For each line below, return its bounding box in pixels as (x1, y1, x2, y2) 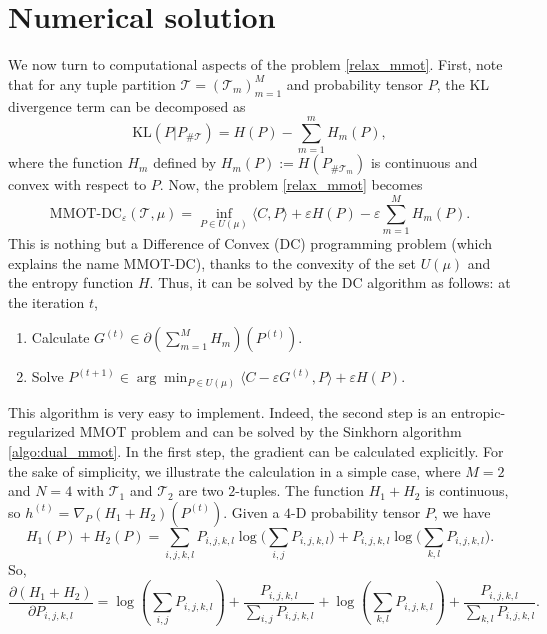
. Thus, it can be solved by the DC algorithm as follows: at (149, 272, 511, 293)
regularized (8, 421, 75, 442)
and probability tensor (286, 73, 424, 94)
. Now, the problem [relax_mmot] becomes (159, 174, 423, 195)
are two (178, 480, 224, 501)
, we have (433, 501, 491, 522)
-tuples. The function (235, 480, 365, 501)
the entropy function (8, 272, 134, 293)
